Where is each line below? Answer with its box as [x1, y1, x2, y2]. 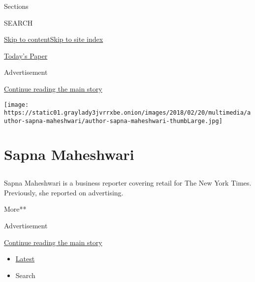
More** [4, 204, 27, 214]
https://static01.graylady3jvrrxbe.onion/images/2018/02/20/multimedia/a [4, 109, 251, 117]
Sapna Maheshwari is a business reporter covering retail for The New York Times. [4, 178, 252, 188]
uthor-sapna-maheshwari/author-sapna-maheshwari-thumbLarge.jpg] [4, 117, 223, 125]
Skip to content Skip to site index [4, 34, 103, 44]
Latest [15, 253, 35, 264]
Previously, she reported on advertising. [4, 187, 124, 197]
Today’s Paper [4, 50, 48, 61]
